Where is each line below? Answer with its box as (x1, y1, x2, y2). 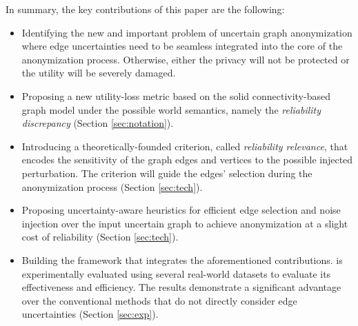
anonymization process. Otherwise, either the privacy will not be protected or (21, 52, 350, 66)
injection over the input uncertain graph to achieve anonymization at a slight (21, 216, 348, 230)
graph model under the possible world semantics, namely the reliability (21, 102, 321, 116)
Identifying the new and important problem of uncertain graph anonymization (21, 25, 352, 39)
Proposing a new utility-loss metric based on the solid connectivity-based (21, 88, 330, 103)
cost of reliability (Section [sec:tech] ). (21, 230, 179, 244)
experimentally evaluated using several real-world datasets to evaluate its (21, 266, 331, 281)
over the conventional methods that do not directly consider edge (21, 293, 297, 307)
